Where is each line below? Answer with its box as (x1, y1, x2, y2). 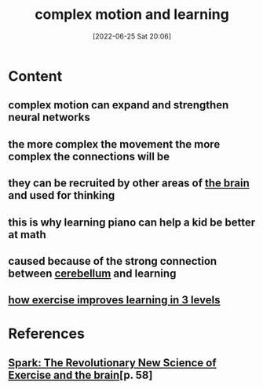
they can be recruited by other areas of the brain (8, 177, 250, 190)
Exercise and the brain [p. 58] (8, 368, 153, 382)
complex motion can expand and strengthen (8, 98, 229, 112)
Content (8, 67, 63, 85)
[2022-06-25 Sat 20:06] (93, 31, 171, 41)
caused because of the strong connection (8, 254, 217, 268)
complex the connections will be (8, 149, 170, 163)
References (8, 325, 85, 343)
